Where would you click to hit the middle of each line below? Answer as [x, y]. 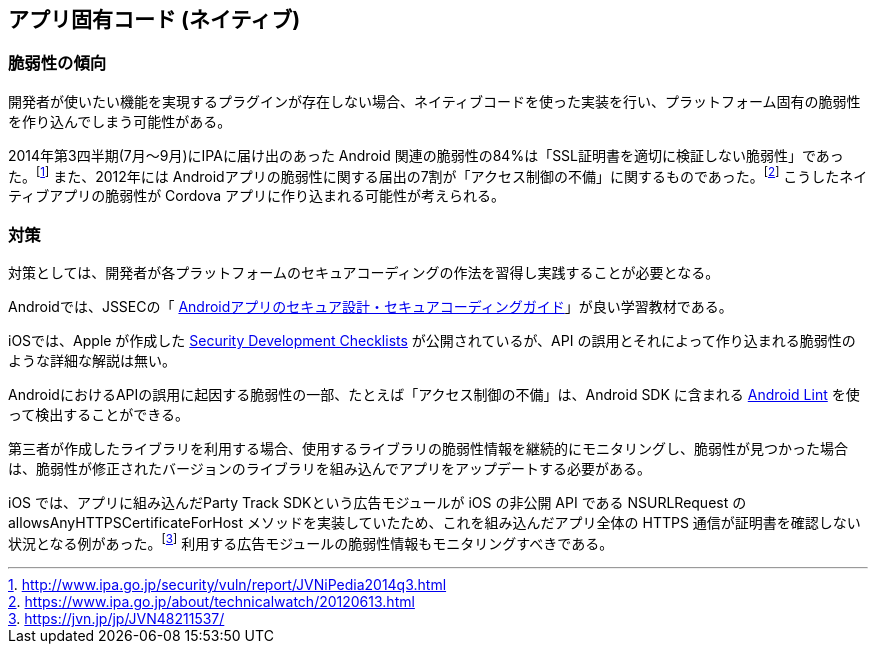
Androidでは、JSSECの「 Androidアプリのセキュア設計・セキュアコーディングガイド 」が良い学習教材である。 [370, 307]
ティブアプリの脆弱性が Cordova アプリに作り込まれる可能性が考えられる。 [257, 196]
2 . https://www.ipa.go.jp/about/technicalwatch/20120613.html [211, 601]
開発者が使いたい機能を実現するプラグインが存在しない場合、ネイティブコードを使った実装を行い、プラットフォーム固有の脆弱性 [434, 101]
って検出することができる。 [99, 415]
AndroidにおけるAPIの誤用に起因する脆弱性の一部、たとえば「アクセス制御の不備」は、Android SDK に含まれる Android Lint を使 [434, 395]
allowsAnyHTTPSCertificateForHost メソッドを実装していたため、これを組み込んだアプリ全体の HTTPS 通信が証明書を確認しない [434, 523]
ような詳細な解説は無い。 [92, 361]
